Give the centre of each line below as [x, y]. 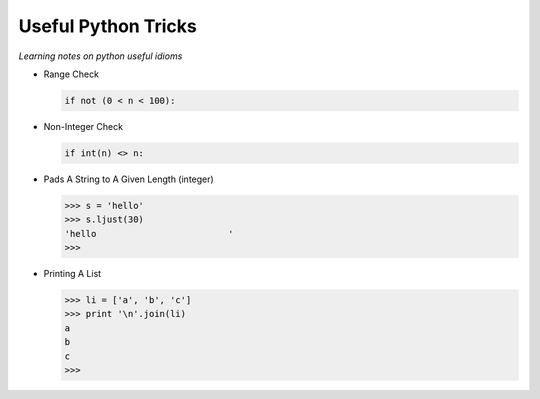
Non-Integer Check [83, 126]
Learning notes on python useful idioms [100, 56]
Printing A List [72, 274]
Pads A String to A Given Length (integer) [128, 179]
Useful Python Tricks [107, 26]
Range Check [71, 74]
